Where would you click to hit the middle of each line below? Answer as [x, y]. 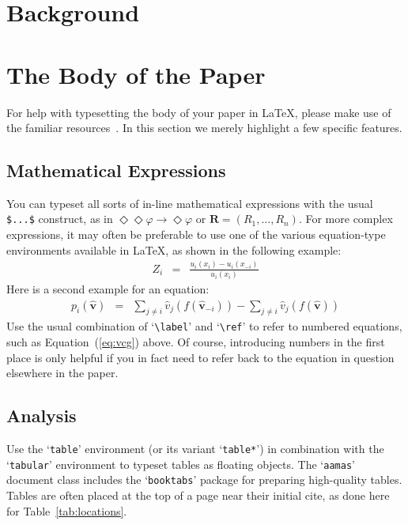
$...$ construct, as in [60, 219]
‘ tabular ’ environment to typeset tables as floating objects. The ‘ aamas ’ [181, 464]
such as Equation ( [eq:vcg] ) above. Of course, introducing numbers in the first [196, 342]
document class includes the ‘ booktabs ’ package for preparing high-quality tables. [204, 480]
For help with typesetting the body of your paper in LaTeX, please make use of [199, 112]
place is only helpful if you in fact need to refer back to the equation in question [200, 357]
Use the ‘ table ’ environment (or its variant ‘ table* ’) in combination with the [195, 449]
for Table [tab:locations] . [67, 510]
